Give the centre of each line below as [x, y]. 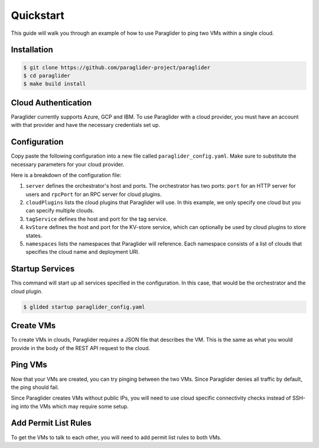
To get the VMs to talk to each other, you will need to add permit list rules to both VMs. [116, 437]
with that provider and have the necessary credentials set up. [86, 125]
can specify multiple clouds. [60, 211]
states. [34, 236]
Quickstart [38, 15]
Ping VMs [29, 365]
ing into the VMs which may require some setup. [70, 406]
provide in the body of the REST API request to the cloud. [81, 348]
